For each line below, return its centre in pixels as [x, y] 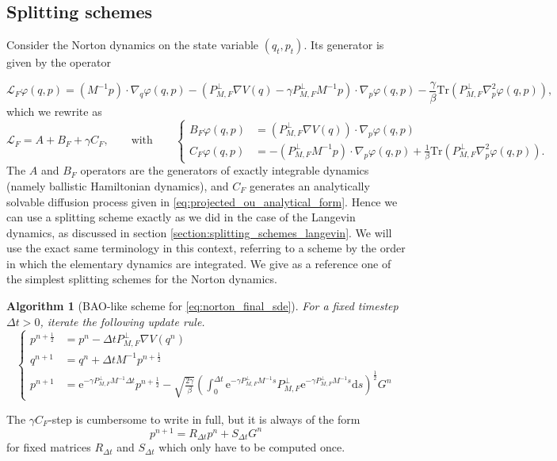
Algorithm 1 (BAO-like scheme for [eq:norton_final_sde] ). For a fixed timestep [202, 306]
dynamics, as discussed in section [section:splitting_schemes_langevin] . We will [199, 232]
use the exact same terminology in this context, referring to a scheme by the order [206, 248]
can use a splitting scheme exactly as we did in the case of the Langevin [181, 217]
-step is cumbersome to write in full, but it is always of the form [204, 419]
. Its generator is [344, 45]
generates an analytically [310, 185]
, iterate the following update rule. [122, 321]
